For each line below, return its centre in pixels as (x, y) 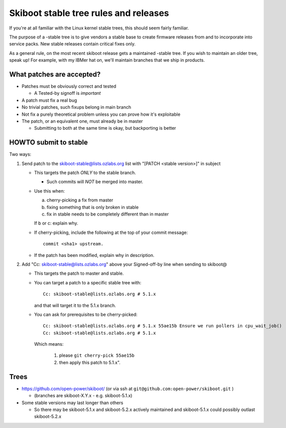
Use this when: (49, 191)
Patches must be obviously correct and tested (69, 86)
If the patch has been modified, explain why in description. (94, 255)
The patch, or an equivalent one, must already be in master (82, 121)
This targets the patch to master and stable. (79, 273)
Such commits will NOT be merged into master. (95, 182)
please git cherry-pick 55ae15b (97, 355)
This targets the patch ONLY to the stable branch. (85, 173)
